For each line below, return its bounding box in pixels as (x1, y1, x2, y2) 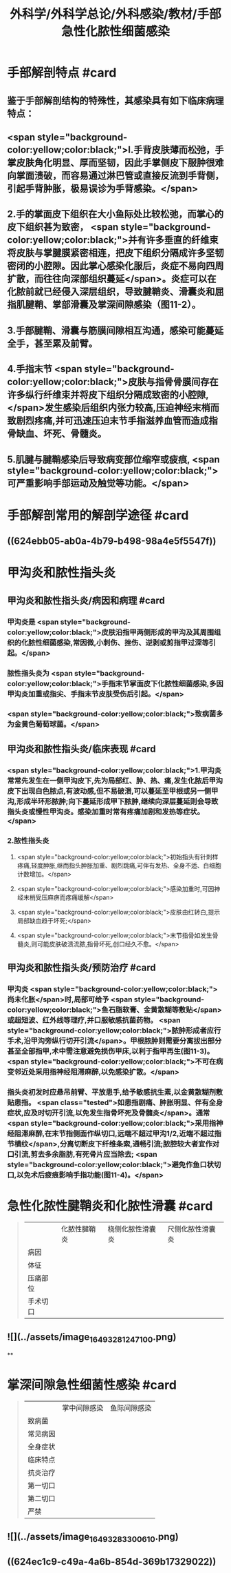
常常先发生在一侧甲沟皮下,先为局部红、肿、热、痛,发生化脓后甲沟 (7, 776, 223, 785)
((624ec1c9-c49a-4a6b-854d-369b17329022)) (7, 1556, 217, 1567)
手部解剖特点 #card (7, 65, 117, 81)
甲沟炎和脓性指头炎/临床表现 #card (7, 743, 156, 754)
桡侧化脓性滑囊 (107, 1224, 157, 1234)
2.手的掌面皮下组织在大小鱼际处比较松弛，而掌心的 (7, 208, 224, 220)
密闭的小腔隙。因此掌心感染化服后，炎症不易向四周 (7, 260, 224, 272)
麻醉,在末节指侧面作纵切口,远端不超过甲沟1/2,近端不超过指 (28, 1129, 222, 1139)
